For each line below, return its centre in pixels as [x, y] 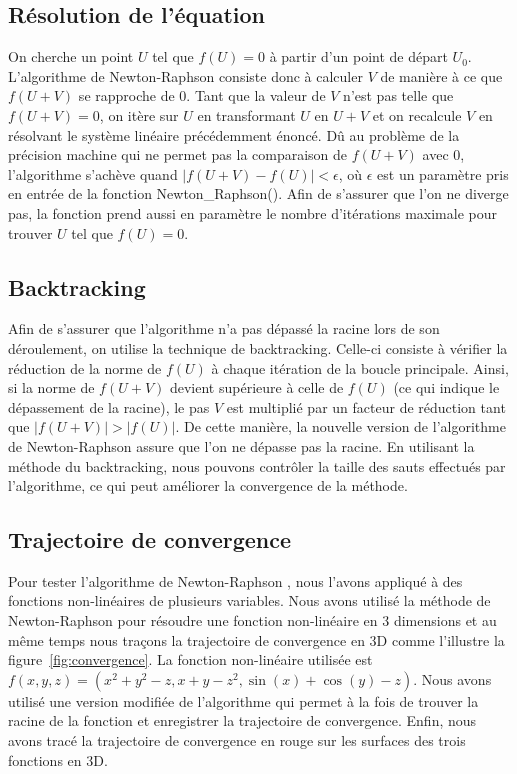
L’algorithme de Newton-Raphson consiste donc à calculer [185, 75]
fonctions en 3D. [58, 759]
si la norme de [51, 387]
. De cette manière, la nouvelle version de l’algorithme [340, 426]
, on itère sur [139, 114]
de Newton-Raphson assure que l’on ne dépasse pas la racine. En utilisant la [241, 445]
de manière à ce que [441, 75]
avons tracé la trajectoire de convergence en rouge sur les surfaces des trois [237, 740]
